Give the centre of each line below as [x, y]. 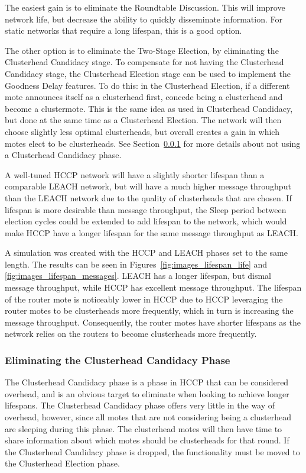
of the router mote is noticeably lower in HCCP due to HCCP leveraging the [144, 299]
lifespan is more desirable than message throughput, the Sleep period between [146, 209]
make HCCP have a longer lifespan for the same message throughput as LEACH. [152, 232]
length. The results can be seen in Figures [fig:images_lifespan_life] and [136, 264]
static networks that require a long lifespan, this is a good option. [123, 30]
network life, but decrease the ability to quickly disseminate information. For [144, 19]
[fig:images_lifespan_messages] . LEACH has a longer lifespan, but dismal [138, 276]
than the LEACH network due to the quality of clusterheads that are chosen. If [148, 197]
